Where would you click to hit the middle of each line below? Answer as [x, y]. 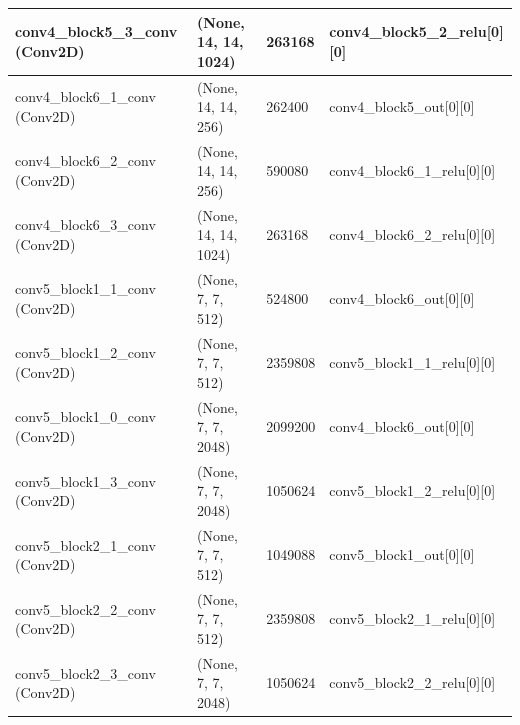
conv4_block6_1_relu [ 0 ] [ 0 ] [412, 170]
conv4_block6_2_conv [85, 160]
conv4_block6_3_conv [85, 224]
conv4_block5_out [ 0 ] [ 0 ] [402, 106]
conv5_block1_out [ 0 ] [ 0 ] [402, 554]
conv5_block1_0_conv [85, 416]
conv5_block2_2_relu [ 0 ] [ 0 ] [412, 682]
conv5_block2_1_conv [85, 544]
